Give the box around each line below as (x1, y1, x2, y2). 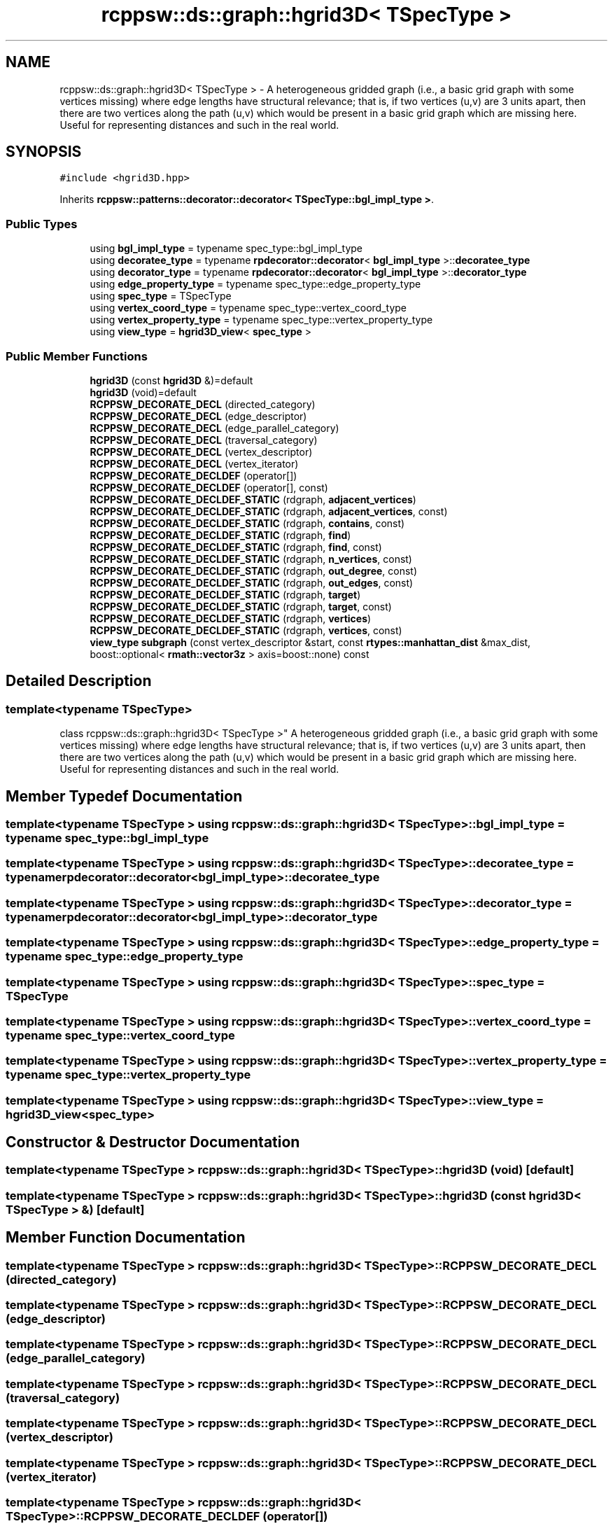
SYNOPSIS (6, 143, 82, 161)
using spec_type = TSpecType (90, 290, 232, 302)
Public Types (6, 216, 78, 231)
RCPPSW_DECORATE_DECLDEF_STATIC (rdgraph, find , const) (90, 540, 382, 553)
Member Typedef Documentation (6, 787, 243, 805)
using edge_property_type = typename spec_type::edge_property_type (90, 278, 421, 290)
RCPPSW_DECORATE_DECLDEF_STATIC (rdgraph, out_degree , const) (90, 564, 418, 577)
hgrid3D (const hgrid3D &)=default (90, 374, 253, 386)
